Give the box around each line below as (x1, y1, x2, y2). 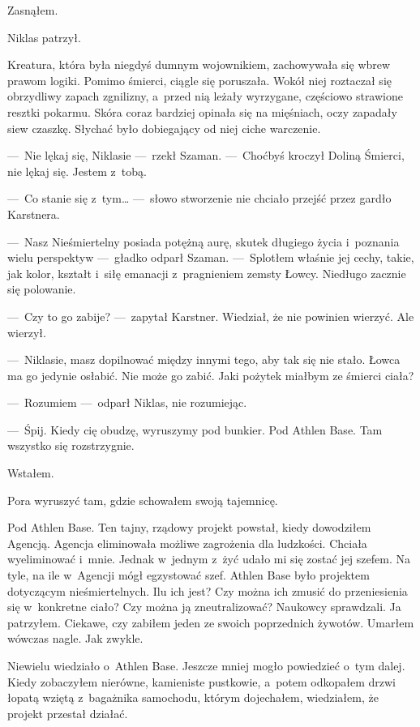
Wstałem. (7, 464, 54, 481)
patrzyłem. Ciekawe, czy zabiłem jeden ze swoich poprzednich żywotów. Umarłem (7, 614, 414, 631)
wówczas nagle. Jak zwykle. (7, 630, 144, 647)
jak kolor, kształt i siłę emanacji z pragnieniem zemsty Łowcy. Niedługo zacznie (7, 264, 406, 281)
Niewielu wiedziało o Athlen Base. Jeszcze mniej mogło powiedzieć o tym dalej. (7, 657, 405, 674)
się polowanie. (7, 280, 76, 297)
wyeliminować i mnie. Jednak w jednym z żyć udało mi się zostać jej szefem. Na (7, 550, 410, 567)
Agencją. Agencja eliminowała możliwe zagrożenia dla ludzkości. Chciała (7, 534, 367, 551)
